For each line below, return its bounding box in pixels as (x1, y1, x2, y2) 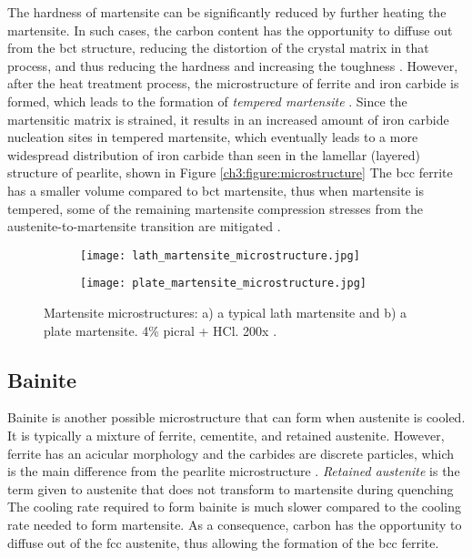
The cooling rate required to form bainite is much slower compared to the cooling (7, 497, 461, 516)
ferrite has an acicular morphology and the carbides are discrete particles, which (7, 443, 455, 462)
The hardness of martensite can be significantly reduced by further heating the (7, 3, 447, 21)
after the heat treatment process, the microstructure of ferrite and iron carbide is (7, 74, 459, 93)
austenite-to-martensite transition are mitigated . (7, 217, 281, 236)
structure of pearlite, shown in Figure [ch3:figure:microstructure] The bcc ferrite (7, 163, 453, 182)
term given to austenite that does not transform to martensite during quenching (7, 479, 454, 498)
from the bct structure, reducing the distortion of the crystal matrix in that (7, 38, 429, 57)
